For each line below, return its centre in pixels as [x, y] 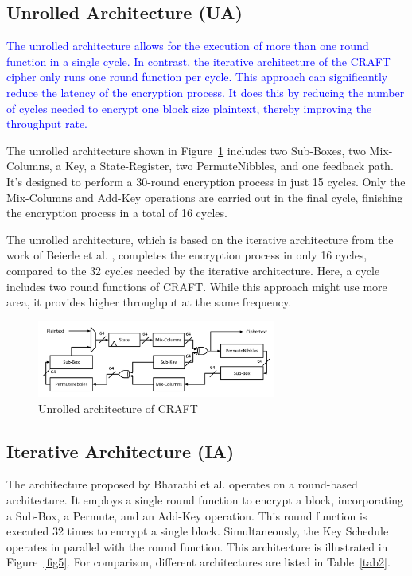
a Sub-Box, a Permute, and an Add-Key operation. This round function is [187, 515]
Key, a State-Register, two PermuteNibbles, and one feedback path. [229, 166]
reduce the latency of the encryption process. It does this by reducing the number [206, 92]
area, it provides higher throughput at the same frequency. [149, 302]
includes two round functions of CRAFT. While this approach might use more [197, 286]
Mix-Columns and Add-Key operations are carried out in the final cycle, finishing [205, 197]
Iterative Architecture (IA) [120, 451]
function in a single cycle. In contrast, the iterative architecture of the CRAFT [198, 61]
